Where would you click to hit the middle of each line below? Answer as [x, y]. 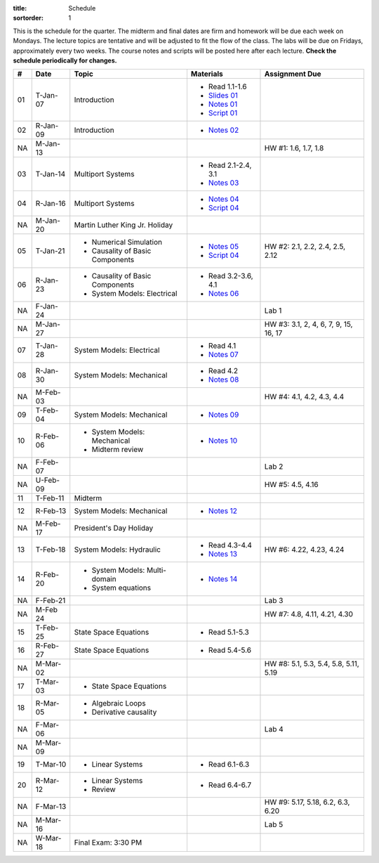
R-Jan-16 [51, 204]
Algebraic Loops [119, 703]
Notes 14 [223, 579]
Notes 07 [223, 355]
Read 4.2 [223, 371]
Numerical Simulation [127, 242]
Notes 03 [224, 183]
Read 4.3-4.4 [230, 545]
